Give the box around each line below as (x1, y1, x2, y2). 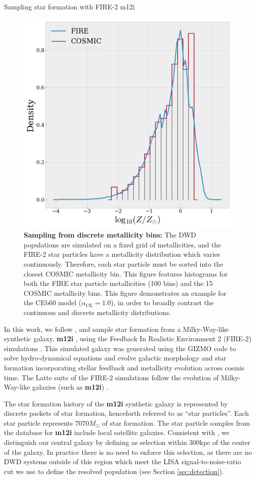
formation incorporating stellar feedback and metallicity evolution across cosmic (4, 362, 245, 372)
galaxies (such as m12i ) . (32, 382, 109, 392)
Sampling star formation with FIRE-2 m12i (4, 1, 135, 11)
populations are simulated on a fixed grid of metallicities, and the (24, 239, 221, 249)
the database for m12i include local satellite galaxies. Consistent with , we (4, 427, 229, 438)
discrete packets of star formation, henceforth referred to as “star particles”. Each (4, 408, 249, 418)
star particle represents (4, 417, 73, 428)
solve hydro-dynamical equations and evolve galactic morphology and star (4, 353, 226, 363)
